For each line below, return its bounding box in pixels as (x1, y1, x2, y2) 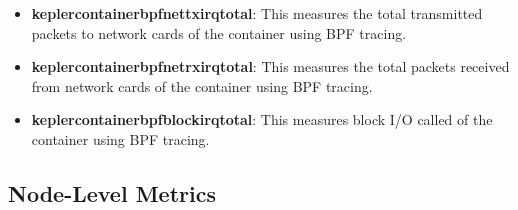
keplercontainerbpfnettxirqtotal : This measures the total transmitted (31, 3, 483, 23)
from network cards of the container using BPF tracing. (31, 75, 373, 96)
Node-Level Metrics (8, 177, 216, 208)
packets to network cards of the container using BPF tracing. (31, 22, 407, 43)
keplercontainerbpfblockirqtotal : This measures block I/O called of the (31, 109, 493, 130)
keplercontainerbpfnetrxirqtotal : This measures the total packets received (31, 56, 510, 77)
